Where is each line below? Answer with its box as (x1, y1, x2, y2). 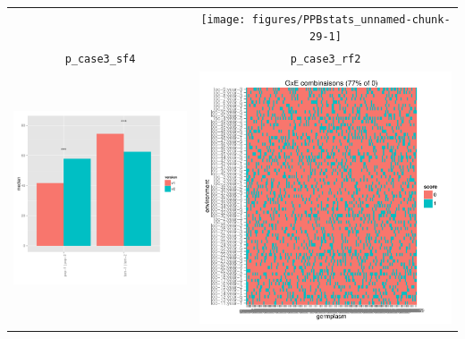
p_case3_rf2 (290, 53, 361, 66)
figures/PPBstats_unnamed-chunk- (251, 13, 451, 26)
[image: (200, 13, 246, 26)
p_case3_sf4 (64, 53, 136, 66)
